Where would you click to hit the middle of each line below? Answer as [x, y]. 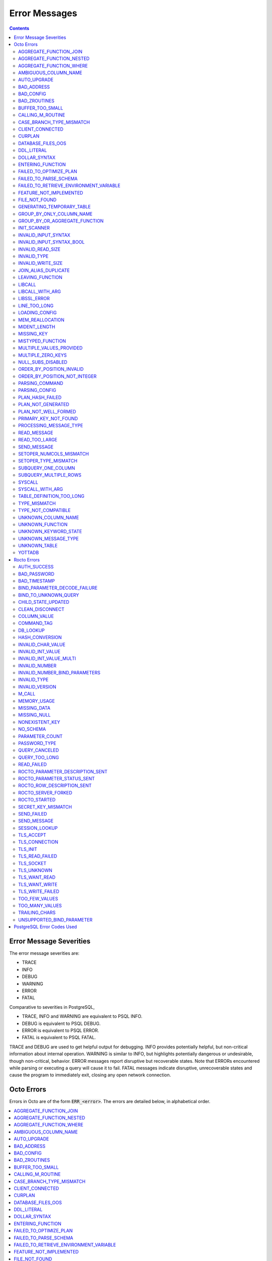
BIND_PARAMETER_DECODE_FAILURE [58, 588]
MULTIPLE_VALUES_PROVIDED [51, 348]
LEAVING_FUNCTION [40, 277]
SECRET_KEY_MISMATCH [45, 807]
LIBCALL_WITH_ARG [40, 292]
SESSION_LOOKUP [38, 828]
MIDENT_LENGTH [37, 327]
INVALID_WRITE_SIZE [41, 263]
